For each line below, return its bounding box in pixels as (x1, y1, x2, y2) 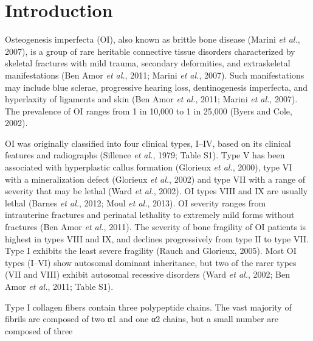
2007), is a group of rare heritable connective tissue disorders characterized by (5, 44, 295, 57)
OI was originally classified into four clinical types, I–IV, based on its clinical (5, 136, 291, 149)
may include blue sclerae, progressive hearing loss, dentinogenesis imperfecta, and (5, 80, 308, 93)
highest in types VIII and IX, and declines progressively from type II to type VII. (5, 232, 309, 245)
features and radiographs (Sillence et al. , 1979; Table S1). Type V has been (5, 149, 285, 161)
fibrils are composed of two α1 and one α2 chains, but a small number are (5, 312, 278, 325)
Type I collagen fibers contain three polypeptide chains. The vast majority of (5, 300, 292, 313)
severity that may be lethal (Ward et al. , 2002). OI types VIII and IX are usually (5, 185, 308, 197)
